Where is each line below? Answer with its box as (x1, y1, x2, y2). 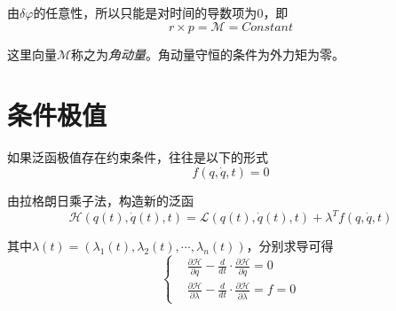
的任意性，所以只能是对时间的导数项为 (33, 4, 257, 21)
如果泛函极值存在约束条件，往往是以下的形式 (7, 148, 268, 167)
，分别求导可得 (246, 237, 334, 254)
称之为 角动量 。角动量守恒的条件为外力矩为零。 (71, 44, 345, 63)
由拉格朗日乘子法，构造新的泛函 (7, 190, 194, 209)
